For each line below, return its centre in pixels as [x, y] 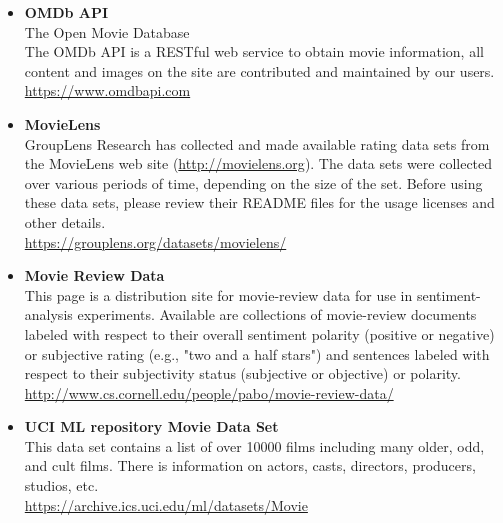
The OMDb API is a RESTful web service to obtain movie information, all [254, 51]
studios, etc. [61, 485]
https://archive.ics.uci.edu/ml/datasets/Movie [166, 504]
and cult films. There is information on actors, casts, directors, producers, [250, 465]
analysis [48, 314]
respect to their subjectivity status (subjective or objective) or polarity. [242, 373]
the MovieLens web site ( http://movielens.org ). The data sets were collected [258, 163]
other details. [65, 221]
